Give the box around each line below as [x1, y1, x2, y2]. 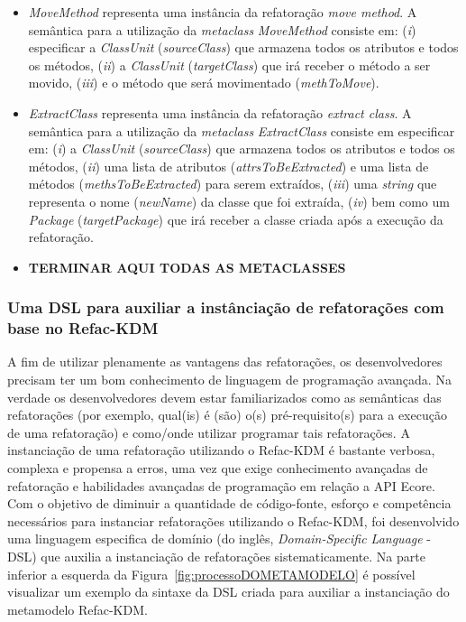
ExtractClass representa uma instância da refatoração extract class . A [28, 103, 412, 122]
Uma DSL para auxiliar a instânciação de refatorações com [7, 296, 444, 319]
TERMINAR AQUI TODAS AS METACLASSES [28, 257, 346, 276]
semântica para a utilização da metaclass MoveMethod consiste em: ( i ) [28, 20, 416, 39]
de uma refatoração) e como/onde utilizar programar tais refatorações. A [7, 422, 410, 441]
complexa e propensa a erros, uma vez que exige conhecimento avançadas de [7, 459, 428, 478]
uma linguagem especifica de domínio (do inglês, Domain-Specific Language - [7, 529, 431, 548]
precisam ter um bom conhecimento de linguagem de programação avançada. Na [7, 370, 452, 389]
